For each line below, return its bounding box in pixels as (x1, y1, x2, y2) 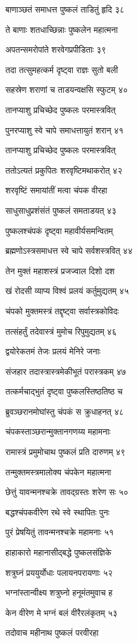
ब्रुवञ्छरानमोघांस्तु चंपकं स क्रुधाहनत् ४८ (5, 405, 124, 417)
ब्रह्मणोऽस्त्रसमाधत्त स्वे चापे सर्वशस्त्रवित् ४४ (5, 244, 133, 257)
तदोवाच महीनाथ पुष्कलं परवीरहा (5, 626, 99, 639)
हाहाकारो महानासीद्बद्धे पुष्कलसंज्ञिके (5, 546, 111, 559)
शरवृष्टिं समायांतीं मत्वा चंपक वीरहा (5, 184, 107, 196)
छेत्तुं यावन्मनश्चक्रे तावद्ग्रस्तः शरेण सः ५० (5, 486, 129, 498)
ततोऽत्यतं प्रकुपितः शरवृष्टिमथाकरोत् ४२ (5, 163, 123, 176)
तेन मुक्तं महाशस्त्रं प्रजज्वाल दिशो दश (5, 264, 115, 277)
